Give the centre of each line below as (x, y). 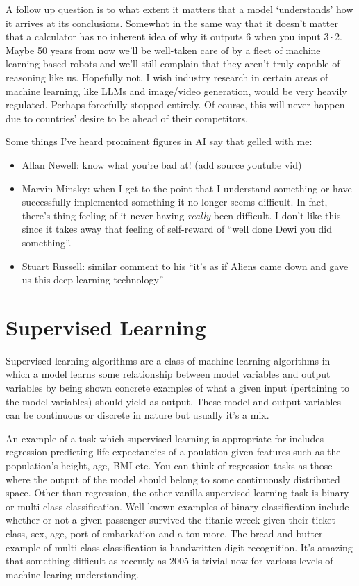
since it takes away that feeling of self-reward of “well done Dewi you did (177, 229)
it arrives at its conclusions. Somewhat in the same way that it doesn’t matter (172, 23)
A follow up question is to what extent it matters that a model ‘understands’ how (179, 9)
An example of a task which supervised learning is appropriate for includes (165, 438)
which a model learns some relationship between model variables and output (168, 374)
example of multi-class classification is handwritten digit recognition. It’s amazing (179, 547)
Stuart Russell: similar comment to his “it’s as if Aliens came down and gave (185, 266)
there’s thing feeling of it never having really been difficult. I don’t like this (181, 215)
